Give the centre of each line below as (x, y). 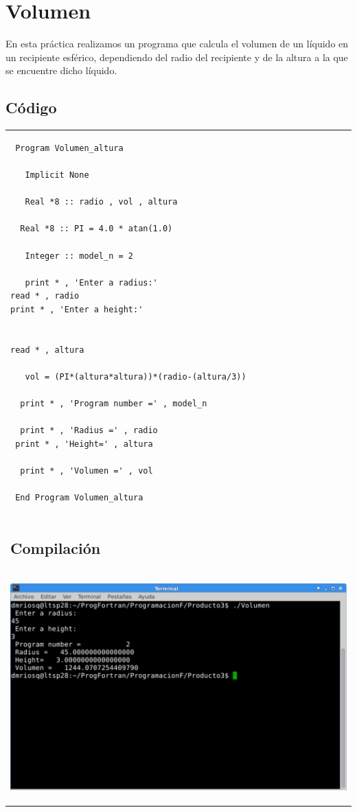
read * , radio (45, 296)
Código (31, 107)
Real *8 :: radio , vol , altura (101, 202)
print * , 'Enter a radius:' (91, 282)
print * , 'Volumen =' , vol (87, 471)
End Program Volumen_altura (79, 498)
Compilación (56, 547)
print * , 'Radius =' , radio (89, 431)
